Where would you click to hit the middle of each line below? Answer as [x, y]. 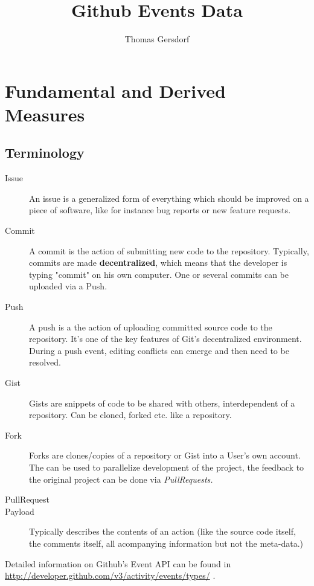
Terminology [45, 153]
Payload [20, 511]
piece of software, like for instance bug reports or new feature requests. [160, 210]
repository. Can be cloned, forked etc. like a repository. [130, 415]
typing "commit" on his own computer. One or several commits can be [159, 274]
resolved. [45, 362]
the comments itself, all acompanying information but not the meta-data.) [166, 543]
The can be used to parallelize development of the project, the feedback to [167, 467]
